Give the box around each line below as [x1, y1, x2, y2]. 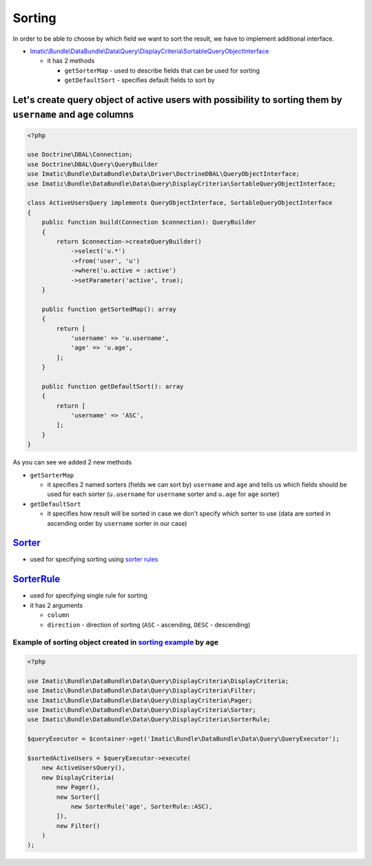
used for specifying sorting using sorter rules [30, 555, 158, 564]
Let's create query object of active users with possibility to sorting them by [12, 94, 342, 106]
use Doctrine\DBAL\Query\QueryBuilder [27, 160, 158, 168]
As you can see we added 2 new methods [12, 458, 132, 466]
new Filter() [56, 822, 101, 829]
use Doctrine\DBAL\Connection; [27, 150, 134, 159]
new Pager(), [56, 783, 101, 791]
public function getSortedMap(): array [41, 305, 177, 313]
